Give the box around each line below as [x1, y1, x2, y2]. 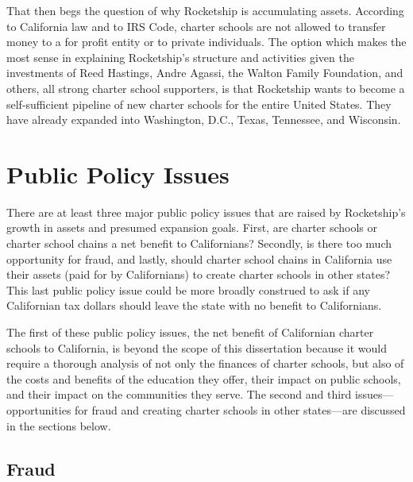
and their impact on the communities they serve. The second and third [6, 386, 352, 403]
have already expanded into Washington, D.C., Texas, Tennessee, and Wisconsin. [6, 111, 401, 128]
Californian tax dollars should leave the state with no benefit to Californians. [6, 297, 382, 314]
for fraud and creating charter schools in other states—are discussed [75, 402, 406, 418]
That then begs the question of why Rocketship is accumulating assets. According [6, 2, 404, 18]
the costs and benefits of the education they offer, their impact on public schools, [6, 370, 401, 387]
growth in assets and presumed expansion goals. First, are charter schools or [6, 219, 378, 236]
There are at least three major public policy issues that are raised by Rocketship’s [6, 203, 406, 220]
